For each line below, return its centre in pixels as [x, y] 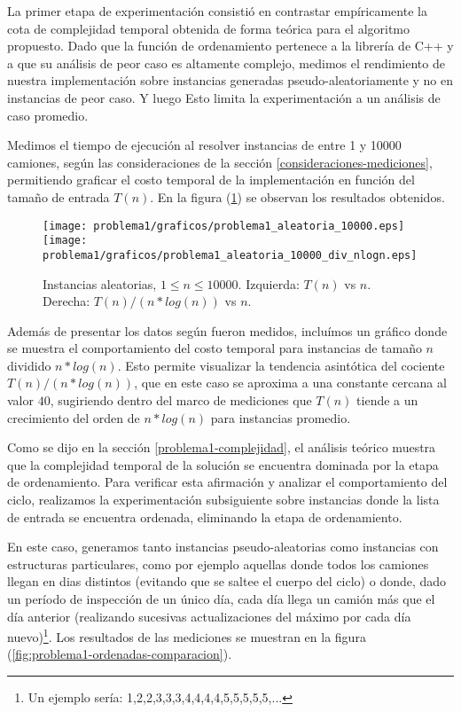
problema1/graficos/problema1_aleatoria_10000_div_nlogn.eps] [230, 255]
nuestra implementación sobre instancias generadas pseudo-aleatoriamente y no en [230, 80]
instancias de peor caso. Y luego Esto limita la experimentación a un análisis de [224, 97]
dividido [29, 365]
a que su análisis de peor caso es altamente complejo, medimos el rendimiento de [226, 63]
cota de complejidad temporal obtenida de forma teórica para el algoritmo [209, 28]
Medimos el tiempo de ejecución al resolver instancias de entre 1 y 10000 [204, 145]
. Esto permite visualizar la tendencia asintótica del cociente [281, 365]
